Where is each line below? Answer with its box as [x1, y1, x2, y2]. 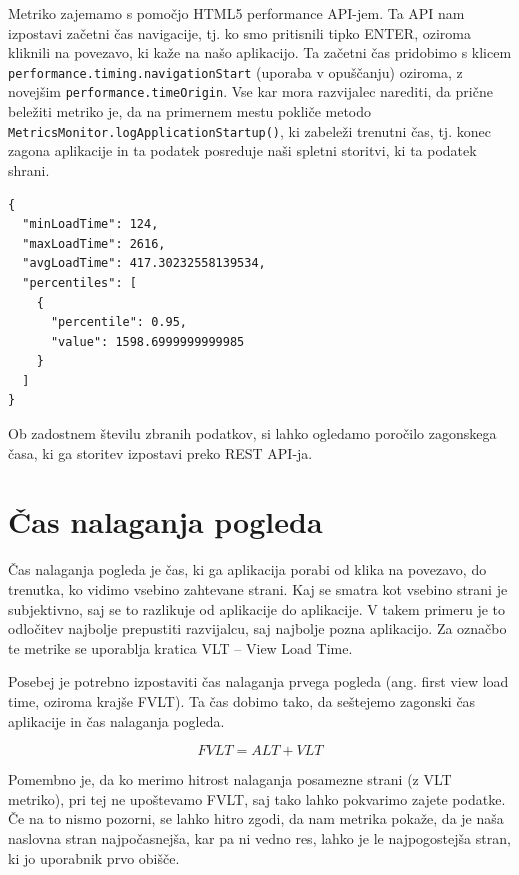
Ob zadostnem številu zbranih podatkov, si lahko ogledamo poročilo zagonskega [8, 423, 497, 444]
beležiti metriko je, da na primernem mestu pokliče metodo [8, 101, 372, 122]
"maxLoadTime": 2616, [22, 236, 166, 251]
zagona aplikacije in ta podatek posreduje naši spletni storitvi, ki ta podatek [8, 140, 477, 161]
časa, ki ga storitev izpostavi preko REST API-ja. [8, 442, 313, 463]
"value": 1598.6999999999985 [50, 334, 245, 349]
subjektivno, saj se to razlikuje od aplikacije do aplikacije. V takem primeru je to [8, 598, 505, 619]
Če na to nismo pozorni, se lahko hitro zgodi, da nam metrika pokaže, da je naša [8, 808, 504, 829]
